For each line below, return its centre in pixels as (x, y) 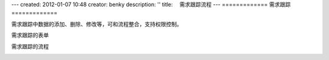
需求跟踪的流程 (30, 46)
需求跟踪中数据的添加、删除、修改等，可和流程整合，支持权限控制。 (97, 24)
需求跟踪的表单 (30, 35)
